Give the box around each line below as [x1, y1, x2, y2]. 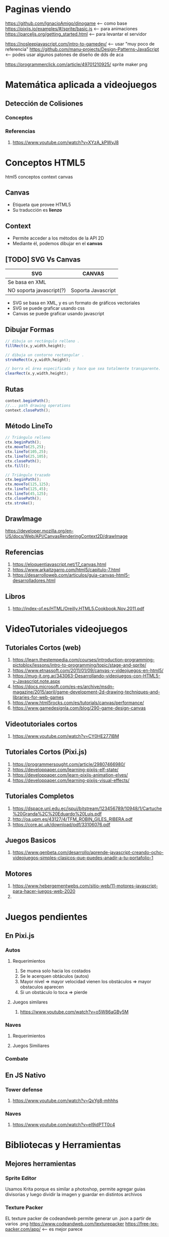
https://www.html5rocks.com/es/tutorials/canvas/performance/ [12, 700, 144, 706]
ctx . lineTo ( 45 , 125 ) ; [5, 491, 49, 496]
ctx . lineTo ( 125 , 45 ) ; [5, 487, 49, 492]
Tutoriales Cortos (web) [5, 643, 81, 652]
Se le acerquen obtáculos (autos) [20, 973, 89, 979]
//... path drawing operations [5, 403, 71, 408]
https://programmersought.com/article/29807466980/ [12, 761, 126, 767]
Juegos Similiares [12, 1042, 49, 1049]
